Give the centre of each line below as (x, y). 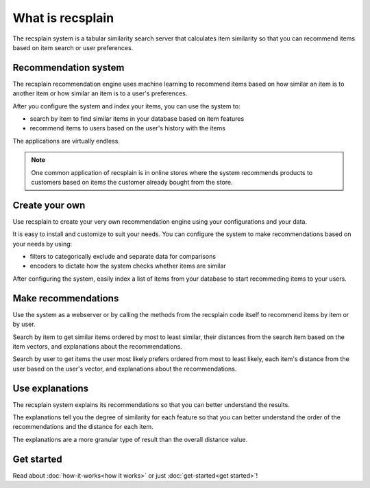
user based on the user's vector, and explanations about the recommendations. (125, 369)
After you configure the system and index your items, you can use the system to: (126, 106)
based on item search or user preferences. (73, 47)
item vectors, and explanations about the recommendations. (98, 346)
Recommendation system (69, 68)
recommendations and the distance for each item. (83, 427)
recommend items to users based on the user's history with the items (128, 128)
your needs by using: (42, 244)
